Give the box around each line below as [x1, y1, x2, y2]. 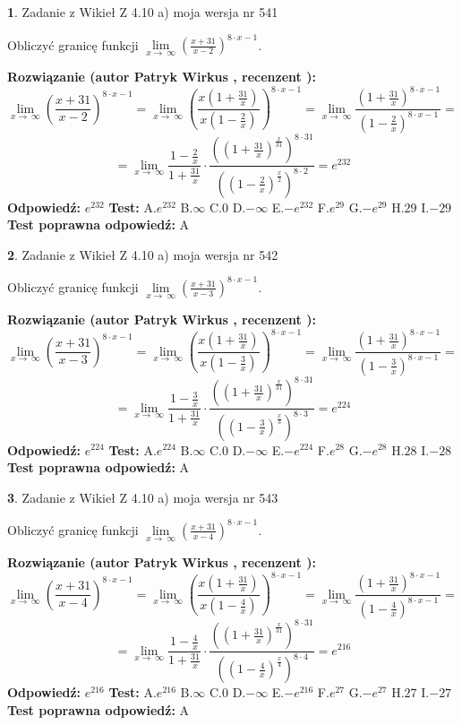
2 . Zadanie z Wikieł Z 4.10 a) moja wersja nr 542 [7, 245, 278, 263]
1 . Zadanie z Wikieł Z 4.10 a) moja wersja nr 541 [7, 3, 278, 21]
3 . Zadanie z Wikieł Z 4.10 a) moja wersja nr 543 [7, 488, 278, 506]
